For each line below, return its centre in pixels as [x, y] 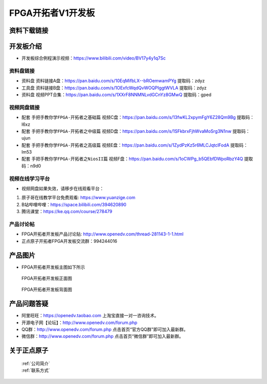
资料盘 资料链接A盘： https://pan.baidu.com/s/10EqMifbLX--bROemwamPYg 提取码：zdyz [113, 81]
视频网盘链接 [24, 108]
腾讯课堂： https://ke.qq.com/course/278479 [67, 212]
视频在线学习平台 [29, 178]
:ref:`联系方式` [36, 370]
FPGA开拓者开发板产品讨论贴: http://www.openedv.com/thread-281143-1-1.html [103, 234]
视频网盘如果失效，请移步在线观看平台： [63, 189]
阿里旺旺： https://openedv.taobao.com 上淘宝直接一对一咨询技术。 [90, 316]
